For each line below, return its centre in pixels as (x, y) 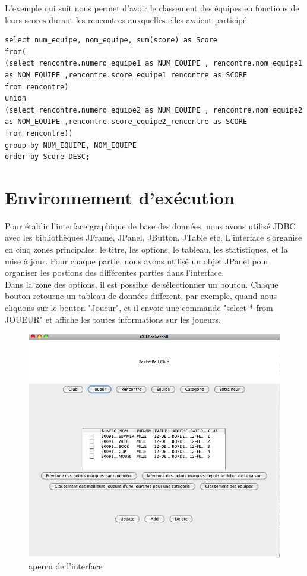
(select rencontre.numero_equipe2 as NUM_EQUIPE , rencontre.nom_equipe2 (154, 110)
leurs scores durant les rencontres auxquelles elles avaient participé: (127, 19)
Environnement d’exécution (120, 197)
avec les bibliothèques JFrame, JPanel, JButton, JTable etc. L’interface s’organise (153, 237)
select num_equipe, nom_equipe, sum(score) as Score (111, 40)
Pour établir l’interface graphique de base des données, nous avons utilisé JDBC (150, 225)
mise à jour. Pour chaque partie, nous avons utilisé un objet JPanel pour (137, 261)
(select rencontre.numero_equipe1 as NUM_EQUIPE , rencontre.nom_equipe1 (154, 63)
